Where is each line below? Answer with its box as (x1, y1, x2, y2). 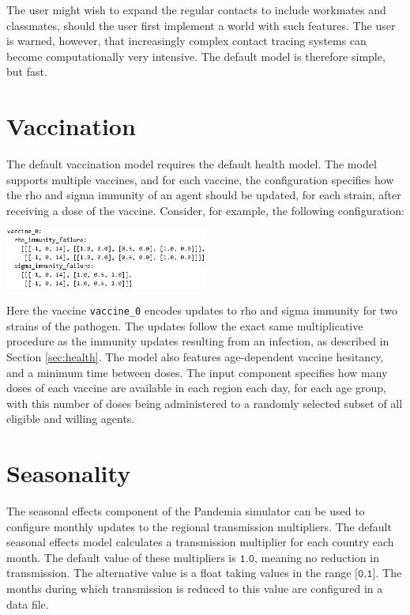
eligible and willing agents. (6, 410, 135, 427)
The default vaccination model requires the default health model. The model (6, 156, 377, 172)
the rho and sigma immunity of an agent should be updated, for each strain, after (6, 187, 401, 203)
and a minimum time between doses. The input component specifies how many (6, 364, 388, 380)
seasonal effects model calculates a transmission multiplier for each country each (6, 534, 394, 550)
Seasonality (6, 457, 131, 489)
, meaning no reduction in (254, 549, 379, 565)
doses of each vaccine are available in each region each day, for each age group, (6, 379, 386, 396)
